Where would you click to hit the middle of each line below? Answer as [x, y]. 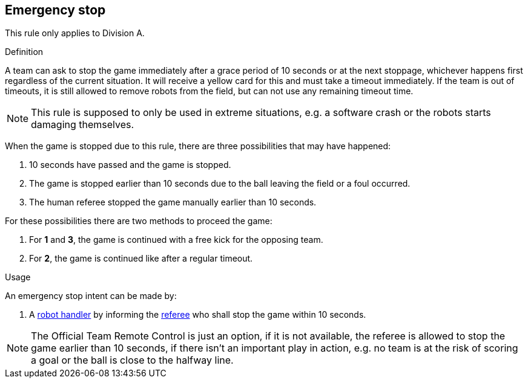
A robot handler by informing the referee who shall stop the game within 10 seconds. [198, 315]
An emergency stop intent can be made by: [91, 296]
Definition [24, 52]
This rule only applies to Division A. [75, 33]
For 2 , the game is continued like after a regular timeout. [141, 259]
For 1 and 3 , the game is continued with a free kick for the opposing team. [176, 240]
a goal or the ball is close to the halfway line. [132, 360]
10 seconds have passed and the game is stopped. [130, 165]
